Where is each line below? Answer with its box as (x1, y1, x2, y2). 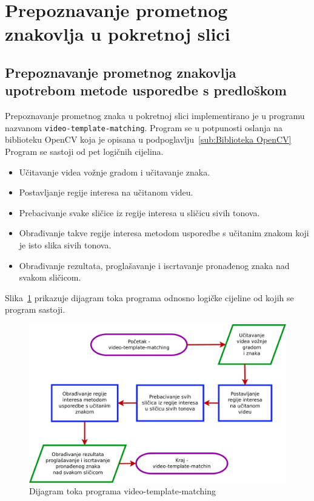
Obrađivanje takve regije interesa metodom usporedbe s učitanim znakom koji (19, 227, 309, 239)
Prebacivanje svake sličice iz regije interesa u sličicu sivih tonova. (19, 206, 260, 219)
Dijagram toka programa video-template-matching (29, 485, 216, 497)
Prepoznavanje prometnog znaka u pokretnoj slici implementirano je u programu (5, 109, 305, 122)
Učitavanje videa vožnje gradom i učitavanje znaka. (19, 165, 210, 178)
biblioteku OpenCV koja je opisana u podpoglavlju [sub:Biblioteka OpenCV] (5, 133, 292, 146)
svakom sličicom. (19, 271, 81, 284)
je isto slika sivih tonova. (19, 238, 112, 251)
